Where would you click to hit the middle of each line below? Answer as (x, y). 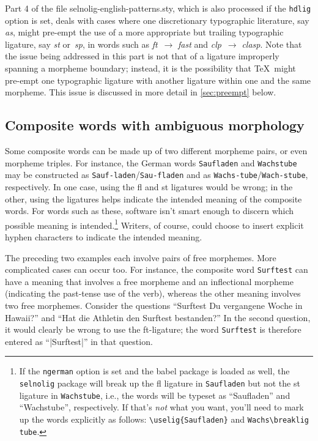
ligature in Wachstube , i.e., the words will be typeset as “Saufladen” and (155, 395)
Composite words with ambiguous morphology (155, 125)
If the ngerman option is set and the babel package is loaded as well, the (154, 371)
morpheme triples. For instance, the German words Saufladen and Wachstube (151, 162)
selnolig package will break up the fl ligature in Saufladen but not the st (160, 383)
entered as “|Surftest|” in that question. (79, 341)
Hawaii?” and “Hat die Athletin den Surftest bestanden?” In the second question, (158, 317)
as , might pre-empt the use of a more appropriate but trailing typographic (144, 32)
